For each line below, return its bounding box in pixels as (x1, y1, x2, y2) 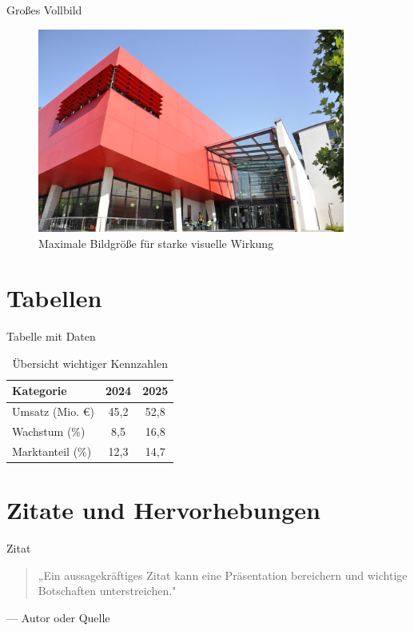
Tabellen (6, 282, 102, 314)
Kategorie (12, 382, 67, 399)
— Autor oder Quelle (6, 609, 110, 626)
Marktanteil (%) (12, 443, 92, 460)
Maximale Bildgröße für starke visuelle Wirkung (38, 234, 274, 251)
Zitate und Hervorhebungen (6, 493, 320, 526)
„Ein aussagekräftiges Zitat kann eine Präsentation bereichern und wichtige (38, 566, 408, 583)
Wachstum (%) (12, 423, 86, 440)
